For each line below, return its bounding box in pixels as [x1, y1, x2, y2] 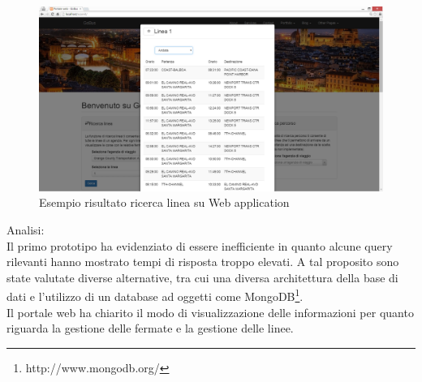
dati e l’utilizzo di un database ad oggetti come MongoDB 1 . [6, 285, 304, 304]
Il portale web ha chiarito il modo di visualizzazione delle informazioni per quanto [6, 303, 414, 320]
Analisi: [6, 221, 45, 238]
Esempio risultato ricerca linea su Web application [39, 194, 290, 211]
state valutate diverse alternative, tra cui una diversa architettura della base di [6, 268, 398, 285]
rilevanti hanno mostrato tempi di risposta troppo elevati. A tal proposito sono [6, 253, 399, 270]
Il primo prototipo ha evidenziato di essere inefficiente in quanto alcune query [6, 237, 393, 254]
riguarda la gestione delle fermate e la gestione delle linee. [6, 320, 294, 337]
